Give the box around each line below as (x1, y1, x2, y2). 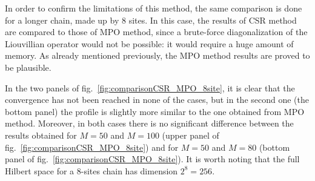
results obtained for (5, 128, 77, 141)
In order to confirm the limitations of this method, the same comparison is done (5, 2, 302, 14)
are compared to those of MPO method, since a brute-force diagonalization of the (5, 25, 308, 38)
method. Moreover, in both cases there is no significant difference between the (5, 117, 294, 130)
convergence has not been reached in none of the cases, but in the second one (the (5, 93, 309, 106)
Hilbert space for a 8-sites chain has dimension (5, 164, 178, 177)
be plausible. (5, 61, 51, 73)
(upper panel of (162, 128, 219, 141)
